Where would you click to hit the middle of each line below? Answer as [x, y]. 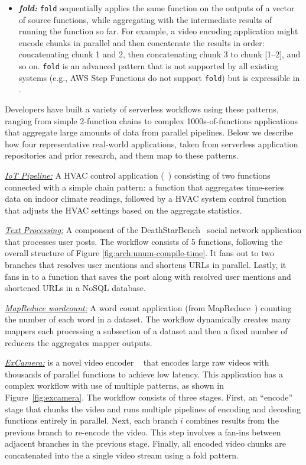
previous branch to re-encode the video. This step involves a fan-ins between [143, 432]
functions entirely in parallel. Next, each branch [91, 420]
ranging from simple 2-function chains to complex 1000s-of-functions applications [151, 120]
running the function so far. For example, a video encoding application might [158, 31]
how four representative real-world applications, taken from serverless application [152, 143]
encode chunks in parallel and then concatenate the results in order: [141, 42]
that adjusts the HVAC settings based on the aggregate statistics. [123, 210]
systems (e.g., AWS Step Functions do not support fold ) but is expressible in [159, 77]
